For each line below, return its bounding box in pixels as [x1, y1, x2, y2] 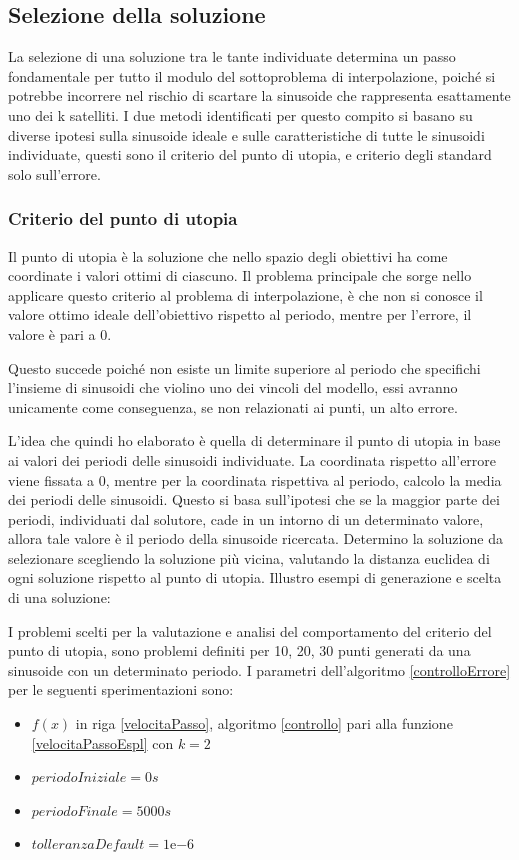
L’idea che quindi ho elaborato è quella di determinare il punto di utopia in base [8, 430, 501, 451]
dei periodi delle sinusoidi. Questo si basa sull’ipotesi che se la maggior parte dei [8, 489, 500, 510]
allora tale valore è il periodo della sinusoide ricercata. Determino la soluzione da [8, 528, 503, 549]
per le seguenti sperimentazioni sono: [8, 679, 234, 700]
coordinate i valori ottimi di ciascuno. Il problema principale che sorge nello [8, 265, 472, 286]
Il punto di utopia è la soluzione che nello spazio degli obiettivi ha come [8, 245, 448, 266]
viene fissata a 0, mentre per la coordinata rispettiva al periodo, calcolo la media [8, 469, 502, 490]
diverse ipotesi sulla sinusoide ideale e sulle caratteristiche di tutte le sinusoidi [8, 124, 485, 145]
